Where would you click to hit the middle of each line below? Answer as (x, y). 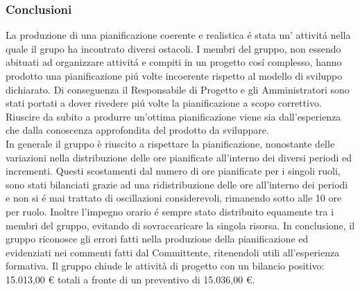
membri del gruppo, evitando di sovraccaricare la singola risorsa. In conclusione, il (180, 225)
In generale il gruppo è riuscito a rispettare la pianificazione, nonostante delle (170, 143)
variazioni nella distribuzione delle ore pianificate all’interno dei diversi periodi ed (179, 157)
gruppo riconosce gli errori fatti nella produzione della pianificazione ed (157, 239)
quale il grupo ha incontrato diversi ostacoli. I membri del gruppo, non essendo (173, 48)
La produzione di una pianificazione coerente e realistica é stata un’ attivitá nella (178, 35)
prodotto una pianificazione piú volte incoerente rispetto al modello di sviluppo (174, 76)
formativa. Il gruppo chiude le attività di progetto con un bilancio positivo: (165, 266)
